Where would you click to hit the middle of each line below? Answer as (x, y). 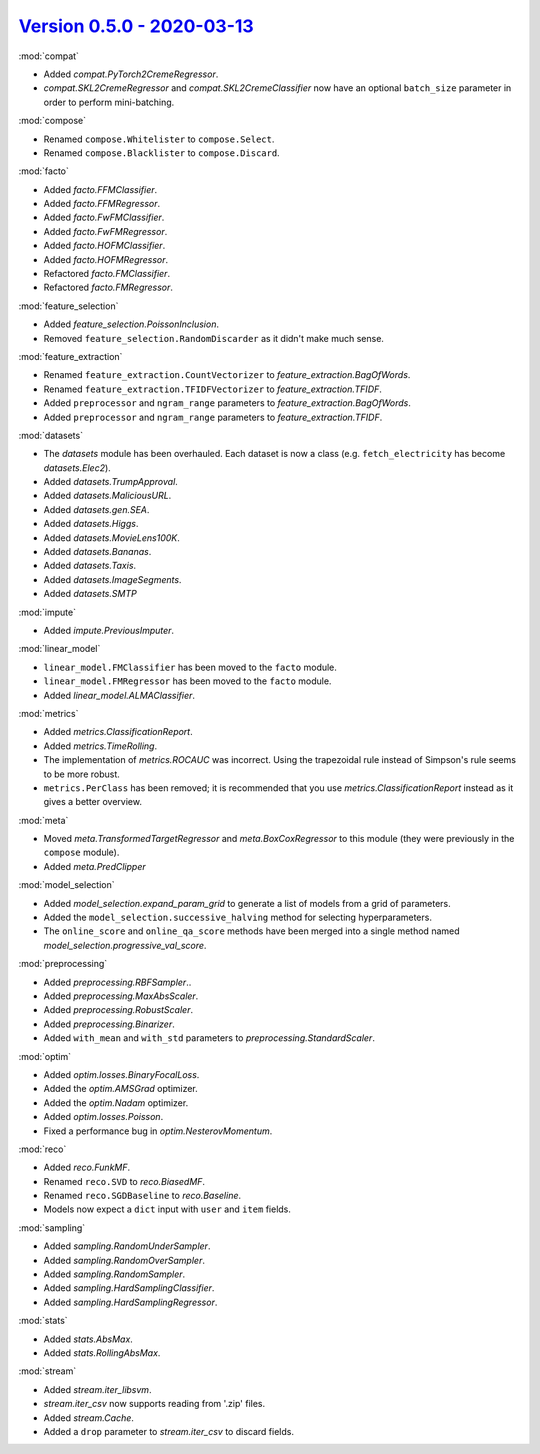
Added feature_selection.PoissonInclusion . (131, 324)
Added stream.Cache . (89, 1417)
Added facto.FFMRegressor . (102, 204)
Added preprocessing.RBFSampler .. (117, 982)
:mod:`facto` (43, 171)
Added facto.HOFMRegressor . (106, 259)
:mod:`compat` (49, 56)
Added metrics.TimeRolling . (100, 746)
